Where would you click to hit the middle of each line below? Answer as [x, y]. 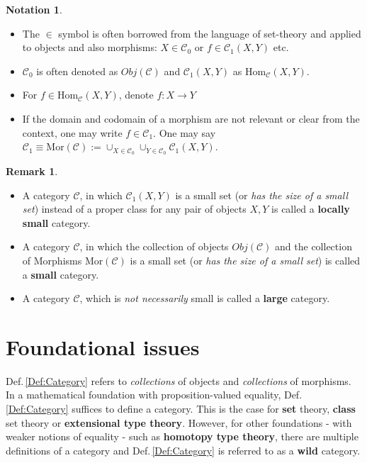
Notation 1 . [34, 9]
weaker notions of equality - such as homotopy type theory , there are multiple [182, 436]
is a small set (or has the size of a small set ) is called [245, 260]
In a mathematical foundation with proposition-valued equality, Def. [154, 395]
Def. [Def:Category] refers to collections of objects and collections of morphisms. [179, 380]
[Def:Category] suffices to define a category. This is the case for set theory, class [181, 409]
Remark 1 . [32, 171]
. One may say [185, 132]
